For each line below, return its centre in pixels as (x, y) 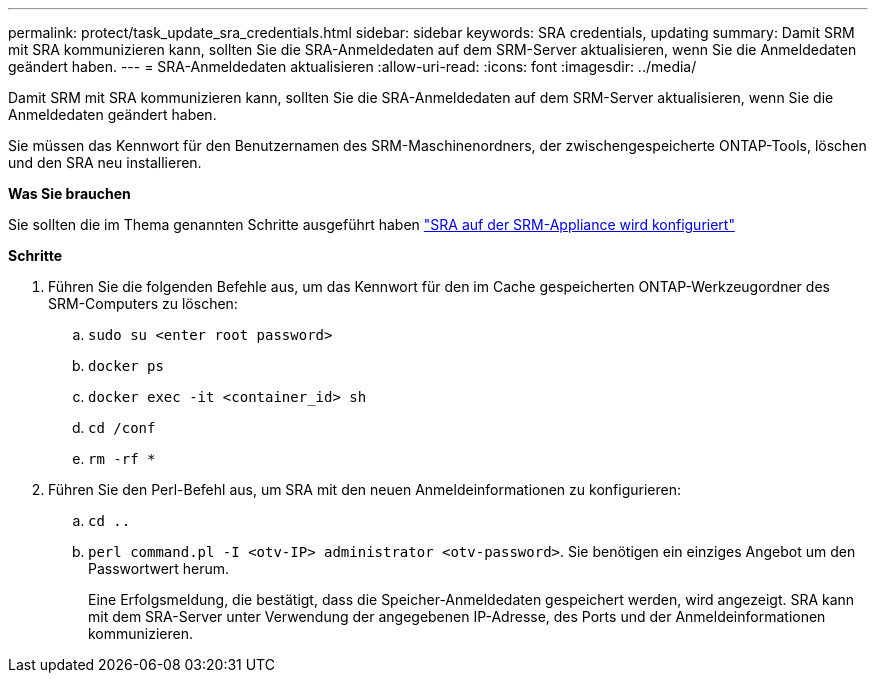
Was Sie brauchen (69, 193)
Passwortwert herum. (159, 568)
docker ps (126, 366)
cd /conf (122, 428)
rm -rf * (122, 459)
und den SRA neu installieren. (105, 162)
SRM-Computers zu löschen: (143, 303)
